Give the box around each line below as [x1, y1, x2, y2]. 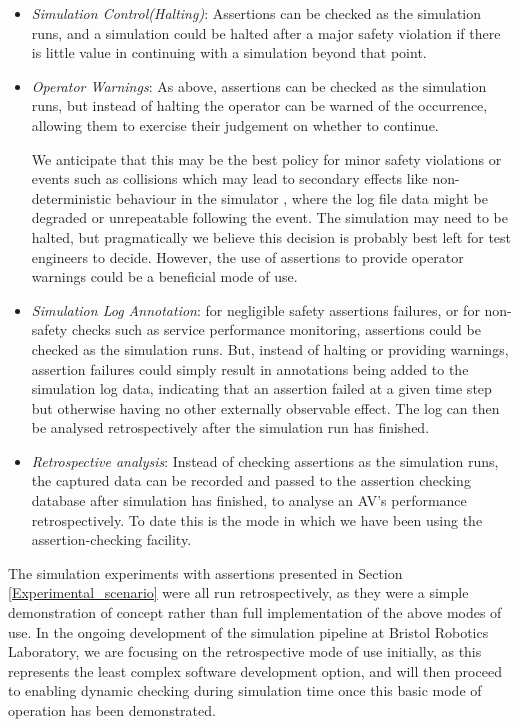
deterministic [31, 187, 112, 208]
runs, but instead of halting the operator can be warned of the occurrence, [31, 95, 488, 116]
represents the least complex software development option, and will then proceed [8, 660, 502, 681]
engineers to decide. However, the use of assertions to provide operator [31, 246, 464, 267]
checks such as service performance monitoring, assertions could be [71, 319, 481, 340]
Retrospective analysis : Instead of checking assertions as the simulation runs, [31, 450, 499, 471]
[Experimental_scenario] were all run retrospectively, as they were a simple [8, 582, 469, 603]
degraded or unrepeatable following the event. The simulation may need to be [31, 207, 508, 228]
